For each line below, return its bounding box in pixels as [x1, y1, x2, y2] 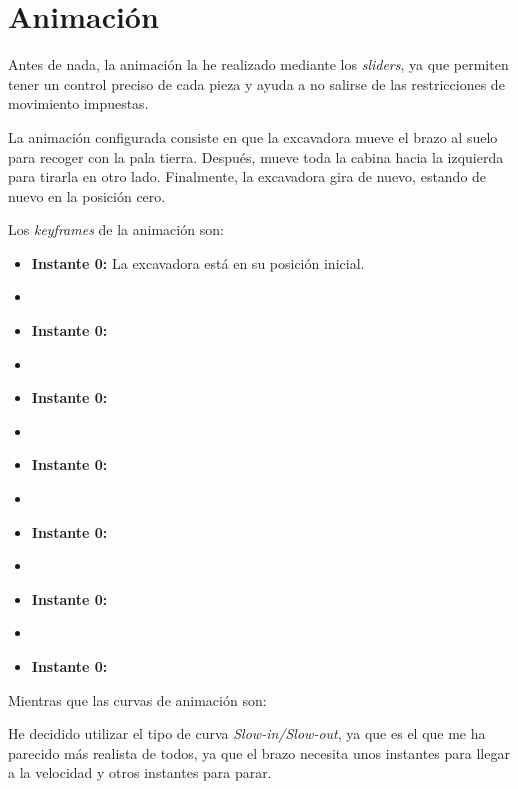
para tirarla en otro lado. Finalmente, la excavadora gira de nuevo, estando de [8, 166, 487, 187]
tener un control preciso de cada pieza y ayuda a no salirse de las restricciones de [8, 73, 505, 94]
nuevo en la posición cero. [8, 185, 166, 206]
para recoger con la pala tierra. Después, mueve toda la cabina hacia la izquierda [8, 146, 504, 167]
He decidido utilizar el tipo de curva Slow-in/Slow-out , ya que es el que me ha [8, 723, 486, 744]
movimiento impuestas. [8, 93, 149, 114]
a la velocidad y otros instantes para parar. [8, 762, 272, 783]
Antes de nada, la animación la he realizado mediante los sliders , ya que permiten [8, 54, 509, 75]
